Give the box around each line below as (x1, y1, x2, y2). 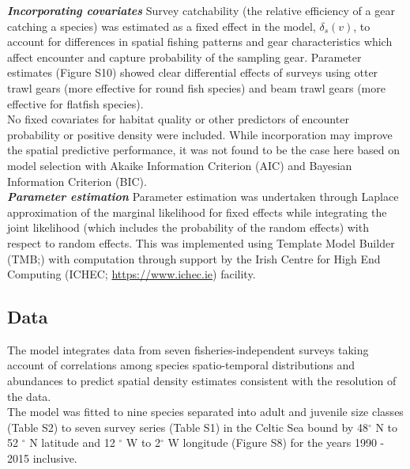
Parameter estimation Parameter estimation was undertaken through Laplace (7, 188, 399, 205)
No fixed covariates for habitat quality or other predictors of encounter (7, 111, 349, 127)
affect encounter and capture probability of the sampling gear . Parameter (7, 48, 362, 65)
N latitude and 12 (29, 434, 115, 451)
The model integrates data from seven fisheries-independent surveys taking (7, 341, 369, 357)
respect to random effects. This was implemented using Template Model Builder (7, 234, 395, 251)
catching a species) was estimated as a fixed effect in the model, (7, 17, 316, 34)
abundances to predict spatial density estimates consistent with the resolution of (7, 373, 397, 389)
